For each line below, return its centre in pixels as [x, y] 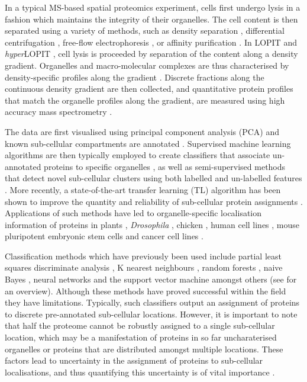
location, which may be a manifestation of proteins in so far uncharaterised [141, 337]
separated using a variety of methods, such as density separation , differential [145, 31]
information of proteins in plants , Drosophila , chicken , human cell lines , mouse [152, 224]
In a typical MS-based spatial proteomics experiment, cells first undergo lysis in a [153, 7]
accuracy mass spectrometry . [59, 112]
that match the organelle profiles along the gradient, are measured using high [145, 100]
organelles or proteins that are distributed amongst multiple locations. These [144, 349]
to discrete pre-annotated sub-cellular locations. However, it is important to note [151, 314]
